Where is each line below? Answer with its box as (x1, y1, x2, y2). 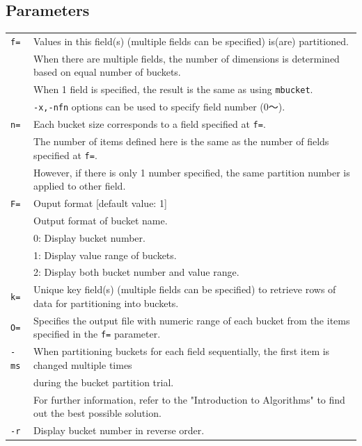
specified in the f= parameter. (33, 327, 161, 341)
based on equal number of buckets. (33, 65, 181, 79)
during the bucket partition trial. (33, 374, 174, 389)
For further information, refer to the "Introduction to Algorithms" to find (33, 392, 345, 406)
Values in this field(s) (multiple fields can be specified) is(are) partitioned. (33, 33, 349, 48)
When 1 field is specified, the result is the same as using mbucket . (33, 82, 313, 97)
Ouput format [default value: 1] (33, 195, 167, 210)
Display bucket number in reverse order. (33, 423, 205, 438)
